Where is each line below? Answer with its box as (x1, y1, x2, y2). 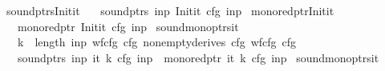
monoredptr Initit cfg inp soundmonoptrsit (17, 18, 239, 34)
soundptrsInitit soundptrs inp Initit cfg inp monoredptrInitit (6, 2, 334, 18)
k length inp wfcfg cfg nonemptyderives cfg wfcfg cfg (17, 34, 297, 50)
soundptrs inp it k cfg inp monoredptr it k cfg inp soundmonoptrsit (17, 49, 379, 65)
